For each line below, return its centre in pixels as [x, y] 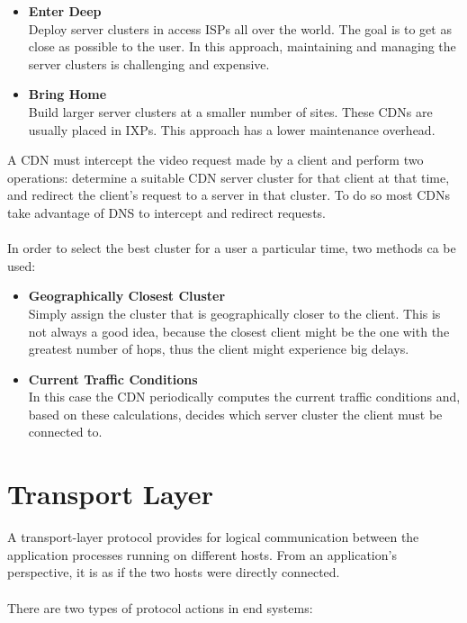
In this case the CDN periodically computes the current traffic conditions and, [244, 397]
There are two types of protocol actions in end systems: [160, 607]
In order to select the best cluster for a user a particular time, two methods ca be [232, 248]
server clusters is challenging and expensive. [149, 63]
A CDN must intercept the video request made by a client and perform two [216, 160]
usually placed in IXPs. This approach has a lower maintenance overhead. [232, 129]
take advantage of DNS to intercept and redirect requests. [166, 212]
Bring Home [67, 94]
